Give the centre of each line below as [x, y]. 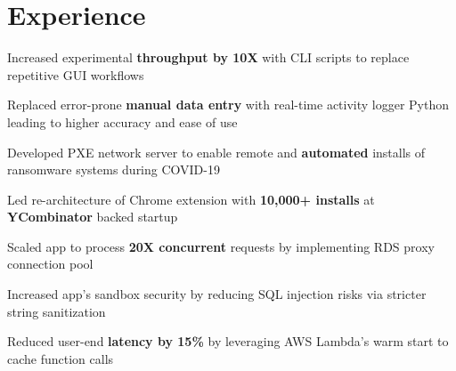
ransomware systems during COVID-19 [114, 169]
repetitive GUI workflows [76, 74]
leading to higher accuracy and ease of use [122, 121]
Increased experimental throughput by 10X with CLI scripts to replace [208, 57]
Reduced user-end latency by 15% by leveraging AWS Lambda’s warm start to [228, 341]
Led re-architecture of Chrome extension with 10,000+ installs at [191, 199]
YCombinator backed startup [93, 217]
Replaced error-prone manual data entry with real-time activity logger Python [228, 105]
